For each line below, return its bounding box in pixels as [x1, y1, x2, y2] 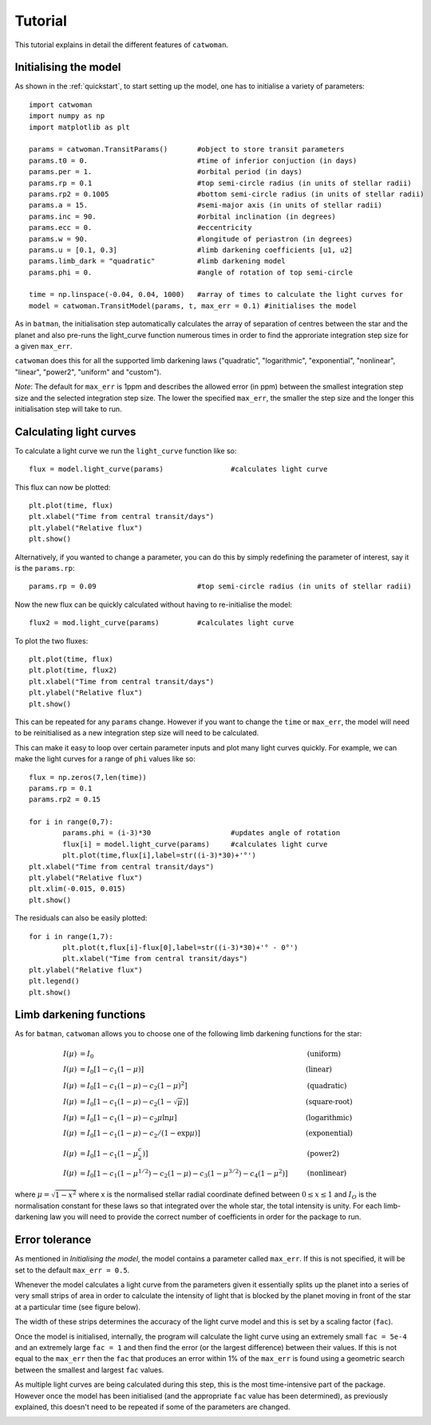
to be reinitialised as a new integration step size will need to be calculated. [14, 728, 259, 738]
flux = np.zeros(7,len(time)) [29, 773, 148, 782]
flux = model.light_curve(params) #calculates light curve [29, 465, 328, 474]
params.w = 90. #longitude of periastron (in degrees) [29, 234, 354, 243]
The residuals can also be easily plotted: [14, 913, 148, 923]
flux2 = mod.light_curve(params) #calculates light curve [29, 619, 295, 627]
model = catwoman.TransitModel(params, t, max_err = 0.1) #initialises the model [29, 301, 358, 311]
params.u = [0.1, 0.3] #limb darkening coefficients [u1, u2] [29, 245, 354, 255]
